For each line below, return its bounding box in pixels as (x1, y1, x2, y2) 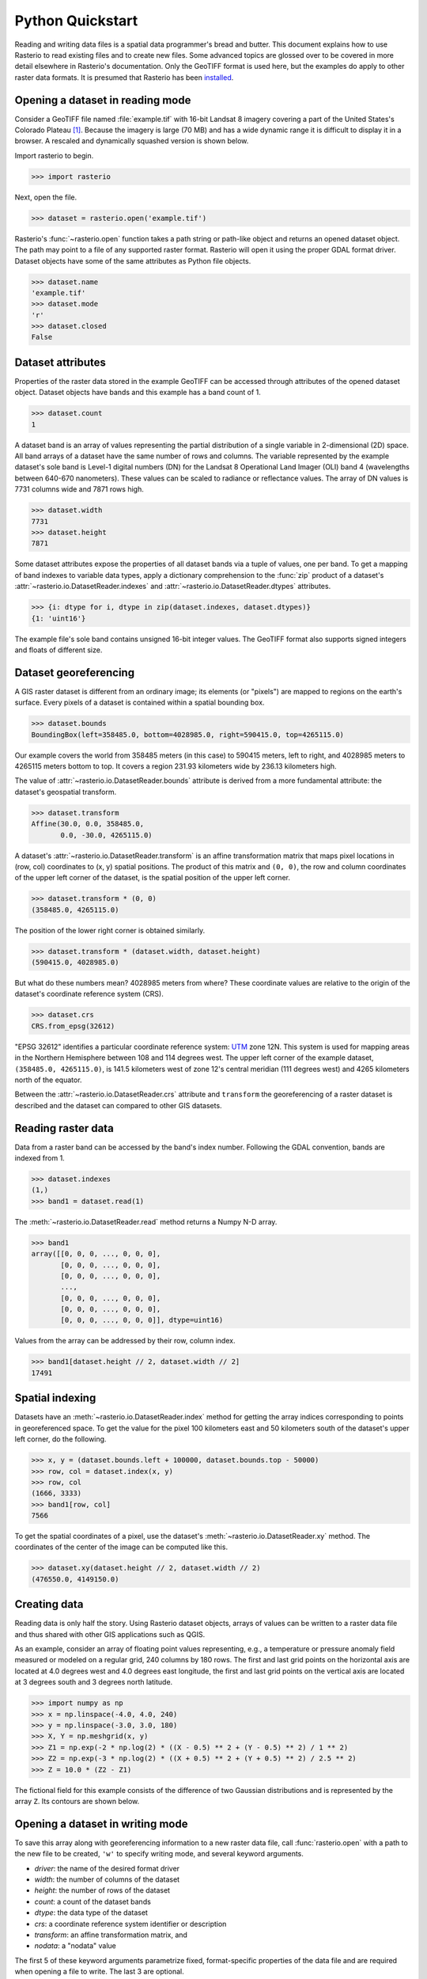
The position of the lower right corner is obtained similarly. (14, 925, 206, 935)
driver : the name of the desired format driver (34, 1863, 180, 1873)
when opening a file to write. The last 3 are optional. (14, 1967, 185, 1977)
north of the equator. (14, 1075, 82, 1084)
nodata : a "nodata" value (34, 1941, 116, 1951)
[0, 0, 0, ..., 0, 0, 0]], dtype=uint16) (60, 1316, 224, 1325)
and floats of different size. (14, 645, 103, 655)
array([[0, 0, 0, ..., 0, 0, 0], (31, 1249, 161, 1259)
